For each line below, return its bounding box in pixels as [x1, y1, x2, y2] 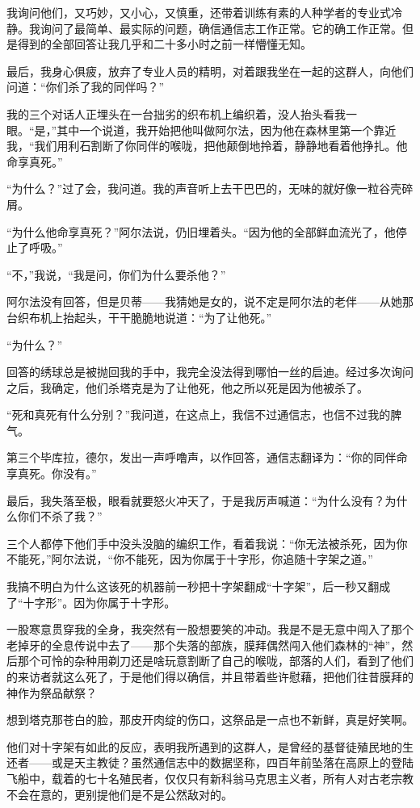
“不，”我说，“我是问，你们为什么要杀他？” [6, 266, 226, 283]
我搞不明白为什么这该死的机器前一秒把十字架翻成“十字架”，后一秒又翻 [6, 578, 380, 595]
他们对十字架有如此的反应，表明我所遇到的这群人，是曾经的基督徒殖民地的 [6, 738, 402, 755]
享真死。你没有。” [6, 465, 97, 482]
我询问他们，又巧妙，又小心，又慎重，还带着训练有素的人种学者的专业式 [6, 4, 391, 20]
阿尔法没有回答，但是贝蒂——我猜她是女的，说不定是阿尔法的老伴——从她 [6, 293, 402, 310]
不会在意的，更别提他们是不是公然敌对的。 [6, 785, 233, 802]
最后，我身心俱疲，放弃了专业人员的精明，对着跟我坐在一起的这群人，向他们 [6, 62, 414, 79]
